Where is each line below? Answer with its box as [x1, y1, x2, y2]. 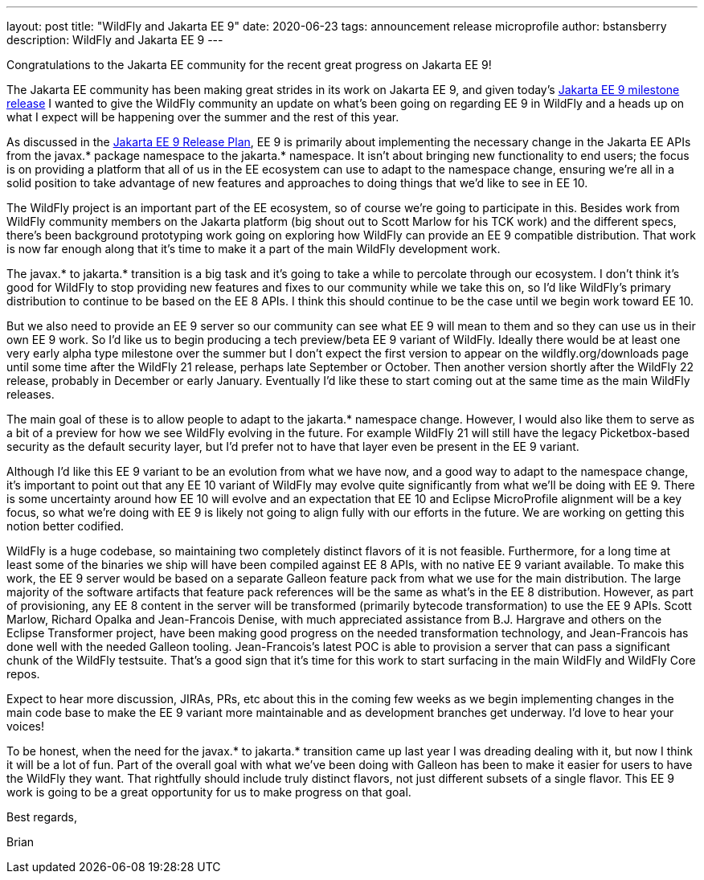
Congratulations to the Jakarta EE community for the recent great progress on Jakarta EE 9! [6, 58, 492, 72]
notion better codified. [6, 519, 125, 533]
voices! [6, 719, 44, 733]
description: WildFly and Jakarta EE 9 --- [6, 33, 223, 47]
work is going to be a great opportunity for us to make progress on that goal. [6, 785, 411, 799]
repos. [6, 667, 40, 681]
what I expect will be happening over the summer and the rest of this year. [6, 110, 399, 124]
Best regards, [6, 810, 77, 824]
